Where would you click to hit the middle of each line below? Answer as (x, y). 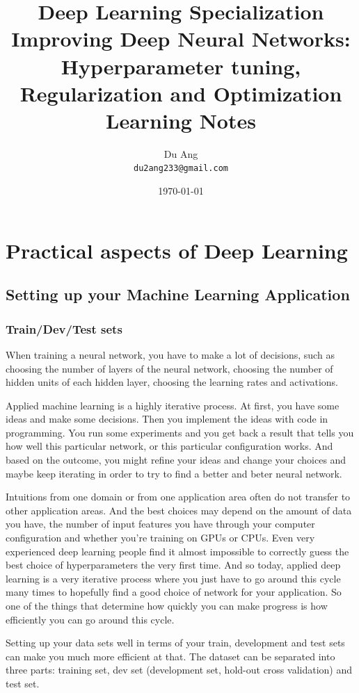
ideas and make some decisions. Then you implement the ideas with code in (167, 419)
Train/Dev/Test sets (64, 328)
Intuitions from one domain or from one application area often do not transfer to (178, 497)
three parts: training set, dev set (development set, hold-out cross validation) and (179, 670)
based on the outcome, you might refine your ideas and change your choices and (176, 460)
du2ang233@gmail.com (181, 169)
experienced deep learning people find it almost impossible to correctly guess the (177, 551)
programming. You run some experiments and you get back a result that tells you (180, 432)
